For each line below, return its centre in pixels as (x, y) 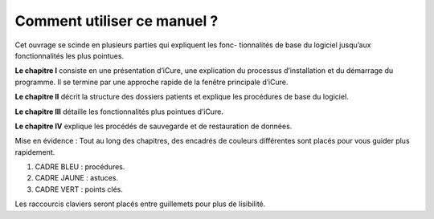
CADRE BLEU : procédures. (80, 167)
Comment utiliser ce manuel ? (117, 21)
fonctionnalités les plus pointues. (70, 55)
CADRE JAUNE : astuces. (77, 178)
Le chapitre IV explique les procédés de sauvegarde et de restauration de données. (154, 126)
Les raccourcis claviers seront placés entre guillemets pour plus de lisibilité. (140, 204)
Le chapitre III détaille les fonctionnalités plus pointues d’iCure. (119, 112)
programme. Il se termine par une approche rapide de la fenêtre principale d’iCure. (151, 82)
